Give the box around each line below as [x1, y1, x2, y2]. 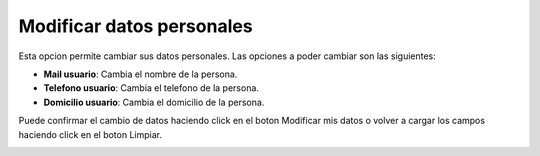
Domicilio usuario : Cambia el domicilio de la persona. [43, 96, 265, 108]
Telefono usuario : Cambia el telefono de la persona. [43, 82, 260, 94]
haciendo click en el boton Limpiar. [18, 128, 162, 140]
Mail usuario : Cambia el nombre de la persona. [43, 68, 238, 80]
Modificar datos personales [18, 15, 254, 37]
